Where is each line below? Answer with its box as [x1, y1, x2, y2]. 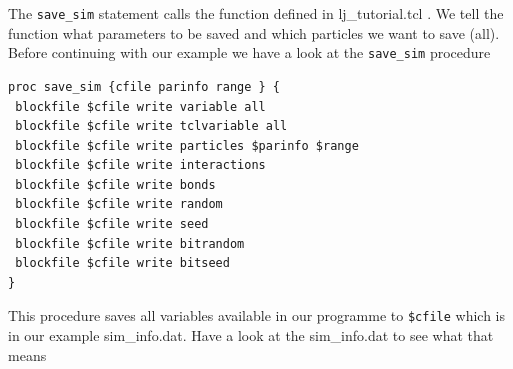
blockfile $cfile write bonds [15, 177, 216, 192]
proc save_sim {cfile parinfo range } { [8, 79, 281, 94]
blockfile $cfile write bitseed [15, 256, 230, 271]
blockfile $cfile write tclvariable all [15, 119, 288, 134]
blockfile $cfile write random [15, 197, 223, 212]
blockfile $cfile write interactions [15, 158, 266, 173]
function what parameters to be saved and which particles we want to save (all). [8, 22, 500, 43]
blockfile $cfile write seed [15, 217, 209, 232]
